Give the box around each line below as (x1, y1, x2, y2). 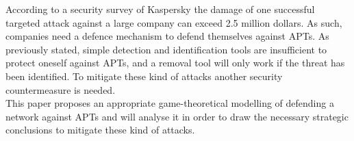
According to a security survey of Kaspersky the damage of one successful (5, 2, 315, 16)
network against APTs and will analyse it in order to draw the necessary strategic (5, 109, 349, 123)
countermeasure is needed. (5, 82, 116, 97)
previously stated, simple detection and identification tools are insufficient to (5, 42, 327, 56)
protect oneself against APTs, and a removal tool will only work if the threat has (5, 55, 345, 70)
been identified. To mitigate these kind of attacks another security (5, 68, 283, 83)
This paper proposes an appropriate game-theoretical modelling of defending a (5, 96, 334, 110)
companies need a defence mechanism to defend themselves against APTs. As (5, 29, 329, 43)
